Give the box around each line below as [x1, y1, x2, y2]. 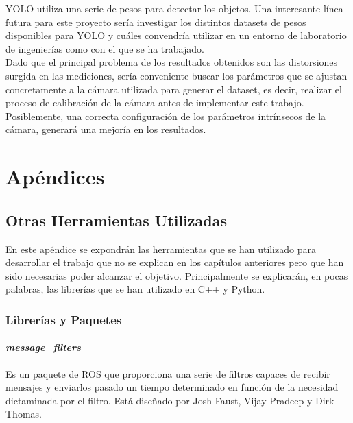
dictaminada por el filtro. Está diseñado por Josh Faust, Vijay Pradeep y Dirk [5, 393, 334, 407]
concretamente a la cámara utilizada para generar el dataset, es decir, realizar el [5, 82, 342, 96]
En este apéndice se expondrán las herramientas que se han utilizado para [5, 241, 317, 256]
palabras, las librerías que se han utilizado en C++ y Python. [5, 282, 265, 296]
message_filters [5, 340, 81, 354]
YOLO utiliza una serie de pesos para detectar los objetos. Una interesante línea [5, 1, 343, 15]
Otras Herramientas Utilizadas [5, 209, 227, 230]
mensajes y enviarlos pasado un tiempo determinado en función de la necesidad [5, 380, 339, 394]
